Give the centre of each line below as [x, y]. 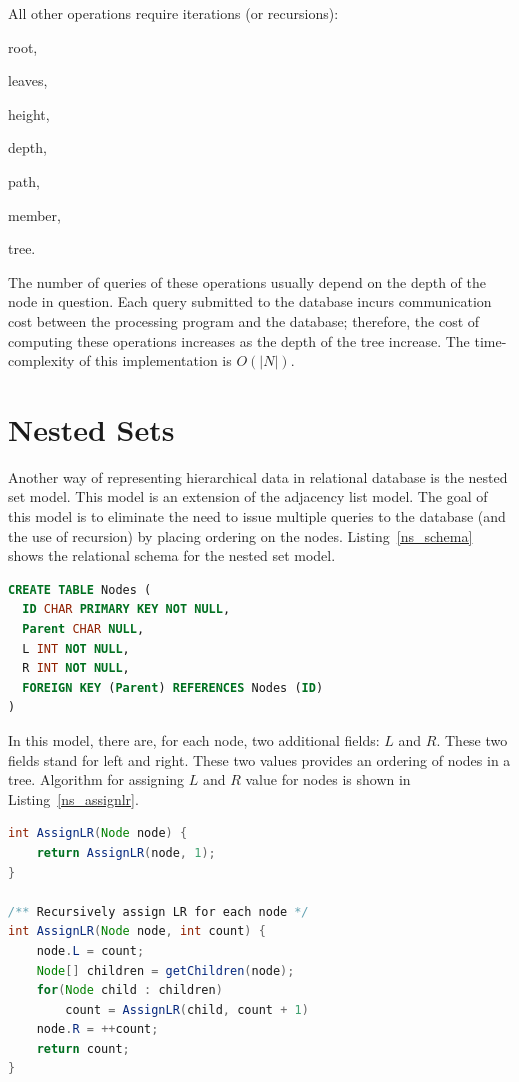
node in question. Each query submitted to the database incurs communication [250, 301]
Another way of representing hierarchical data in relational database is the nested [258, 476]
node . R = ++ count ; [97, 1029]
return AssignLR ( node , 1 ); [126, 852]
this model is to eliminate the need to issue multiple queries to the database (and [257, 516]
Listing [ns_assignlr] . [73, 798]
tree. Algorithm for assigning [96, 779]
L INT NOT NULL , [76, 648]
